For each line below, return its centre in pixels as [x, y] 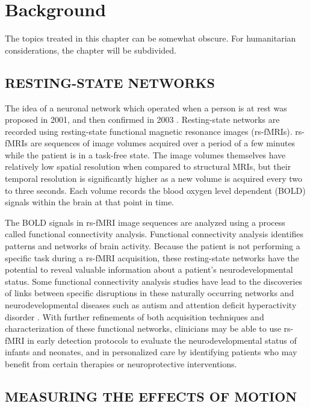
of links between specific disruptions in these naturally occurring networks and [150, 293]
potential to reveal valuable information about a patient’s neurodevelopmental [149, 269]
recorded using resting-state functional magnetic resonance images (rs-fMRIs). [149, 131]
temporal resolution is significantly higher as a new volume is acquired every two [154, 179]
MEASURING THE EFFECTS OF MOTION [151, 396]
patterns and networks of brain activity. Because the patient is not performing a [153, 246]
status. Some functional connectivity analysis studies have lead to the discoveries [154, 281]
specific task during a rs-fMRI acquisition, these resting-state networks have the [152, 257]
